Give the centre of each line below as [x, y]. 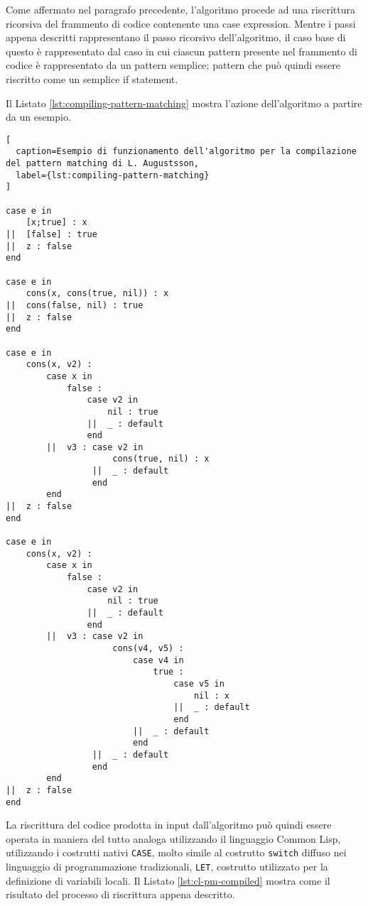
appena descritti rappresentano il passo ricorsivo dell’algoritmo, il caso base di [176, 37]
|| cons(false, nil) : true [75, 305]
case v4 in [158, 660]
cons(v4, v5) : [148, 648]
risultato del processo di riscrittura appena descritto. [120, 894]
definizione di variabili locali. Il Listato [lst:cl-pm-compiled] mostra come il [168, 880]
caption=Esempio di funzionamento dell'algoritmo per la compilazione [186, 152]
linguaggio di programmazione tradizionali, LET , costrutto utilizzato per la [167, 866]
